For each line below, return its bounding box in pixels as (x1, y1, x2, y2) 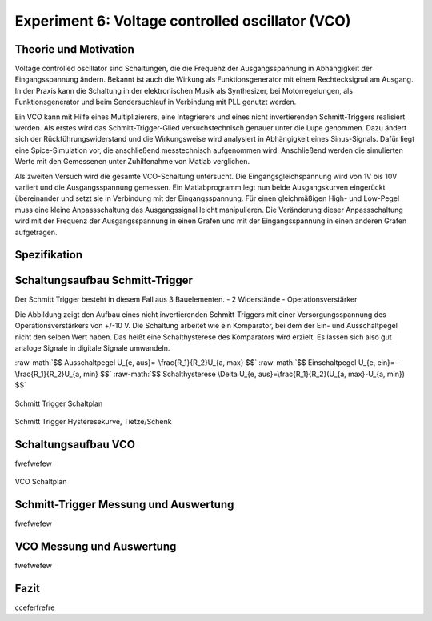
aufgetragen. (14, 227, 58, 237)
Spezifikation (14, 248, 83, 262)
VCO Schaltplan (14, 477, 67, 487)
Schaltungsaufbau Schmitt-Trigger (14, 274, 194, 287)
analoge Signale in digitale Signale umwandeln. (14, 343, 170, 353)
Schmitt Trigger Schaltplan (14, 399, 103, 408)
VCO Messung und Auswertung (14, 539, 177, 553)
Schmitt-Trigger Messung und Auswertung (14, 498, 234, 511)
